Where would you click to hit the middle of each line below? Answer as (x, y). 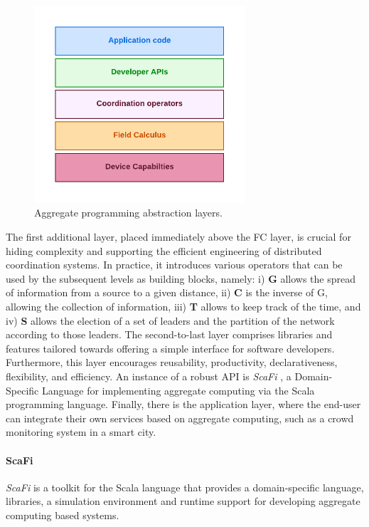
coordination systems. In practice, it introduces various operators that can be (174, 265)
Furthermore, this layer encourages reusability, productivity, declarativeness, (172, 362)
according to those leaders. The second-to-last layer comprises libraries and (169, 334)
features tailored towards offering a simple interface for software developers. (170, 348)
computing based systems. (63, 515)
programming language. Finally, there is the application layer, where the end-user (183, 404)
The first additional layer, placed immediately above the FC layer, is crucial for (178, 237)
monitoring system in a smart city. (81, 432)
